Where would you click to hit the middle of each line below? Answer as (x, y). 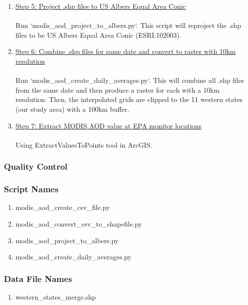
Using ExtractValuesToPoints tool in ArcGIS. (84, 144)
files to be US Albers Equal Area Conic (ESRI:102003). (98, 35)
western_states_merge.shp (56, 296)
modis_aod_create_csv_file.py (63, 207)
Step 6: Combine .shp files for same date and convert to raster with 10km (125, 51)
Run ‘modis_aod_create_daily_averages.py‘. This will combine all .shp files (130, 80)
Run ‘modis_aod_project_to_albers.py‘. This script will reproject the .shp (128, 25)
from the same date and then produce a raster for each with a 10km (117, 89)
